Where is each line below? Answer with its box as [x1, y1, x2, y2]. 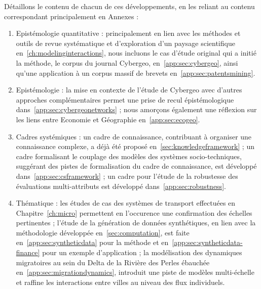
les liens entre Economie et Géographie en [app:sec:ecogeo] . [16, 114, 200, 124]
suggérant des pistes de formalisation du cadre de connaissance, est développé [16, 161, 257, 171]
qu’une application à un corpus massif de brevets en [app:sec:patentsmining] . [16, 67, 255, 78]
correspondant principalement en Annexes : [4, 11, 139, 21]
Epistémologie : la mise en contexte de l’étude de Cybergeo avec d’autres [16, 84, 242, 95]
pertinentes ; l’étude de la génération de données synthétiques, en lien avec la [16, 217, 256, 228]
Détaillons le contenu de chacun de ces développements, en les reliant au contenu [4, 1, 255, 11]
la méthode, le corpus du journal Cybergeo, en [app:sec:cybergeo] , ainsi [16, 57, 238, 68]
